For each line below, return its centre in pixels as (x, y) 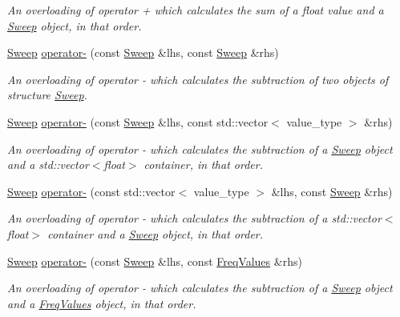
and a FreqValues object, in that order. (102, 303)
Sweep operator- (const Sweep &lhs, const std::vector (138, 121)
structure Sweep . (47, 95)
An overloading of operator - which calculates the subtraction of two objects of (198, 79)
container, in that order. (203, 165)
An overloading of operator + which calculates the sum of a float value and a (196, 10)
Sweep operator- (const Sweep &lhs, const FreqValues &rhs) (155, 261)
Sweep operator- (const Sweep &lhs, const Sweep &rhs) (143, 52)
